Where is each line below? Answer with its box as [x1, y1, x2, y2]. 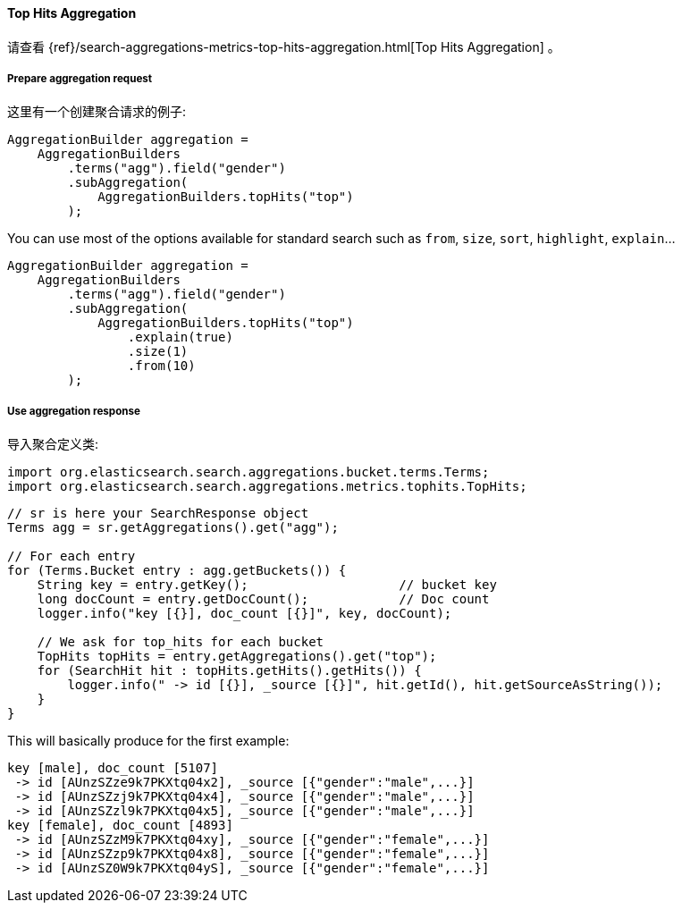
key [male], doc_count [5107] [7, 761, 219, 776]
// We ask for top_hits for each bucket [37, 635, 324, 650]
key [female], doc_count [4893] [7, 818, 233, 833]
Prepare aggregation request [7, 72, 153, 85]
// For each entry [7, 549, 136, 564]
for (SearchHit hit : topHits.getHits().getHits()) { [37, 663, 422, 678]
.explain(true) [127, 330, 233, 345]
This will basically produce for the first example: [7, 733, 290, 749]
